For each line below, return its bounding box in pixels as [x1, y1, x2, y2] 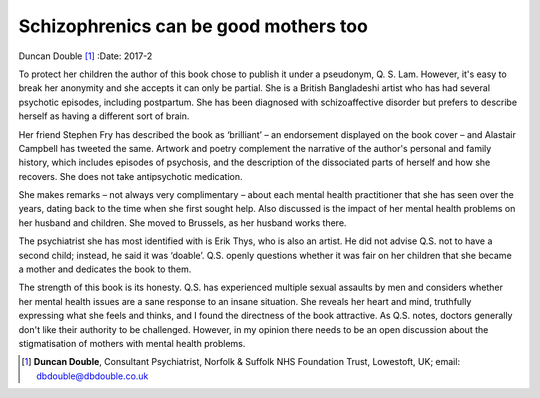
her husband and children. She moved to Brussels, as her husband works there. [18, 216, 347, 229]
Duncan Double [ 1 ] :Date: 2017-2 [18, 50, 153, 62]
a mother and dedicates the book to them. [18, 263, 192, 275]
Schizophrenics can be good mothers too [18, 15, 369, 37]
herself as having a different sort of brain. [18, 110, 190, 122]
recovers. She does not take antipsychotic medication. [18, 170, 243, 182]
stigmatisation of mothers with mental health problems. [18, 337, 246, 349]
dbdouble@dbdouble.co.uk [36, 370, 149, 382]
